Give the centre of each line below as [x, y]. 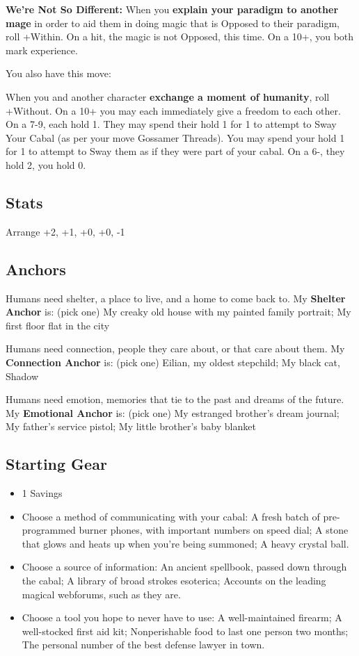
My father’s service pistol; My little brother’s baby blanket [131, 426]
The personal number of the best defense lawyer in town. [143, 645]
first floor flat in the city [58, 325]
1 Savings [42, 493]
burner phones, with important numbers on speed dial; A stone [214, 530]
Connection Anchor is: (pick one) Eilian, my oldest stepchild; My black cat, [173, 362]
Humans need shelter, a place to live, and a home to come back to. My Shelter [176, 298]
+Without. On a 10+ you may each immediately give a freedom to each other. [173, 110]
